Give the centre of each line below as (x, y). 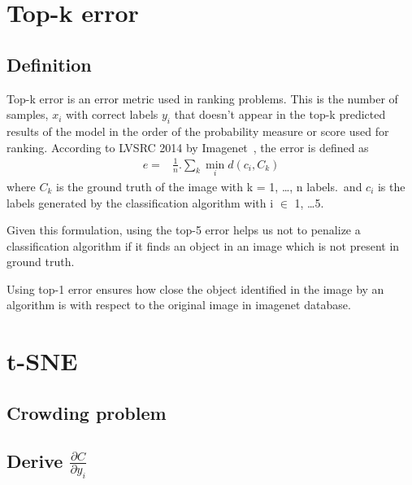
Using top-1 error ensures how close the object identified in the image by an (195, 288)
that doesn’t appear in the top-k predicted (280, 114)
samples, (28, 114)
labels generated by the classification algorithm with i (140, 202)
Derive (35, 460)
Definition (49, 64)
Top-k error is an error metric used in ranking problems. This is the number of (202, 98)
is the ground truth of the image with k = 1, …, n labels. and (209, 186)
